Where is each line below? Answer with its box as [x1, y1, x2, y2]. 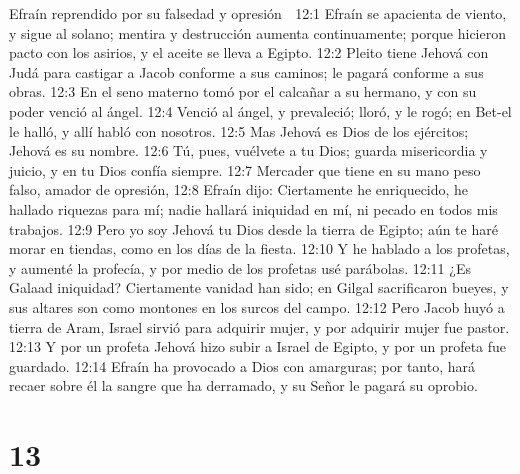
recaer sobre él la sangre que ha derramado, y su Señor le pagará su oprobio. [9, 375, 478, 396]
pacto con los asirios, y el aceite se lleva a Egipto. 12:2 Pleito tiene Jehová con [9, 42, 489, 63]
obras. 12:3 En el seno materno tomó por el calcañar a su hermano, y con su [9, 81, 477, 102]
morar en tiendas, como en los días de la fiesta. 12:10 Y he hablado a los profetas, [9, 238, 510, 259]
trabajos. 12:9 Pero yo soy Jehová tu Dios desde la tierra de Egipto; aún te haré [9, 218, 498, 239]
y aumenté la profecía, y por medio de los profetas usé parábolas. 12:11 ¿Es [9, 257, 471, 278]
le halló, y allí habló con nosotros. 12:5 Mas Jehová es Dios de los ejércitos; [9, 120, 469, 141]
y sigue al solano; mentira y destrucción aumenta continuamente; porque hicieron [9, 22, 506, 43]
